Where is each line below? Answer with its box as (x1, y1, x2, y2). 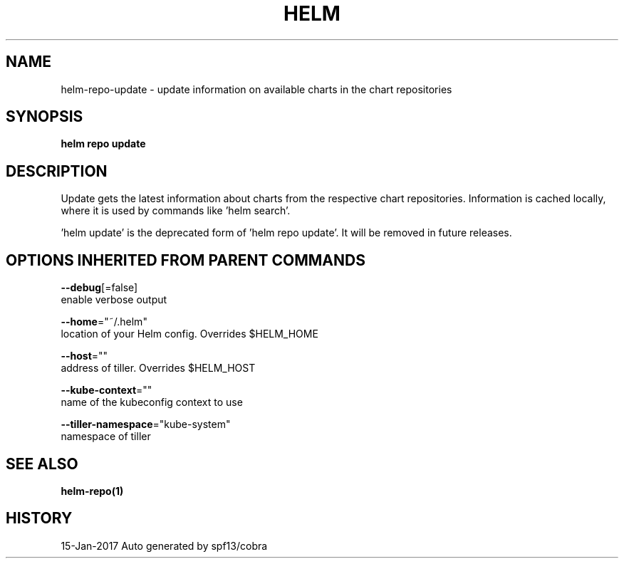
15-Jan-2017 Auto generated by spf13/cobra (61, 539, 268, 552)
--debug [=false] (61, 281, 138, 294)
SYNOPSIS (6, 108, 83, 126)
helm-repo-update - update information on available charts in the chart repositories (61, 83, 452, 95)
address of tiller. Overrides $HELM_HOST (61, 362, 256, 375)
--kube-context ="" (61, 384, 152, 397)
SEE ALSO (6, 454, 78, 473)
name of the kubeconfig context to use (61, 396, 243, 409)
